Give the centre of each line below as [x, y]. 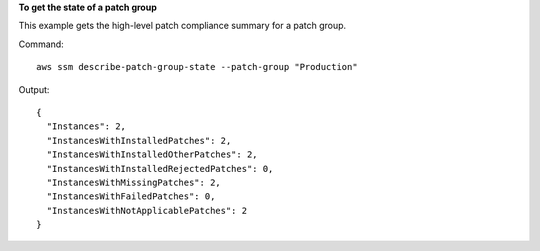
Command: [41, 44]
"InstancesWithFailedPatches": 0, [131, 196]
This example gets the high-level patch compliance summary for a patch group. [182, 26]
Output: [34, 89]
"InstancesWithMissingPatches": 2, [134, 182]
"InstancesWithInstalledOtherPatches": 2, [152, 154]
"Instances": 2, [86, 126]
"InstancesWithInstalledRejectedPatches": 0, [160, 168]
